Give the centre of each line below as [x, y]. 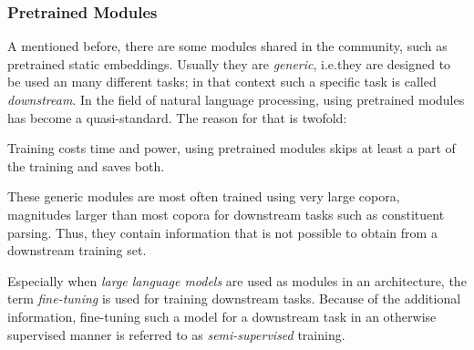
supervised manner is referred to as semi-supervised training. [176, 334]
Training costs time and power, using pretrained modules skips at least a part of [232, 148]
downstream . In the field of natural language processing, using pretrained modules [236, 99]
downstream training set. [77, 250]
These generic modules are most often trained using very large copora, [204, 196]
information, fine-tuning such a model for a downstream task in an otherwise [222, 316]
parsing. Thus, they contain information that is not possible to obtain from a [222, 232]
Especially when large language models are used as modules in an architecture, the [237, 280]
